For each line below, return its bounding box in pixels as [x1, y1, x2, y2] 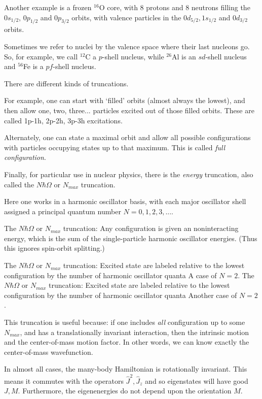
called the [4, 179, 34, 189]
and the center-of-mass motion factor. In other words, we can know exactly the [4, 337, 249, 347]
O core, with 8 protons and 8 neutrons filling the [99, 2, 250, 12]
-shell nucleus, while [102, 51, 164, 61]
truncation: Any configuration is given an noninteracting [63, 223, 239, 234]
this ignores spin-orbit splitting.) [4, 243, 105, 253]
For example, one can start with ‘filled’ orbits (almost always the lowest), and [4, 95, 245, 106]
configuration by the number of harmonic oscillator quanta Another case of [4, 289, 237, 300]
